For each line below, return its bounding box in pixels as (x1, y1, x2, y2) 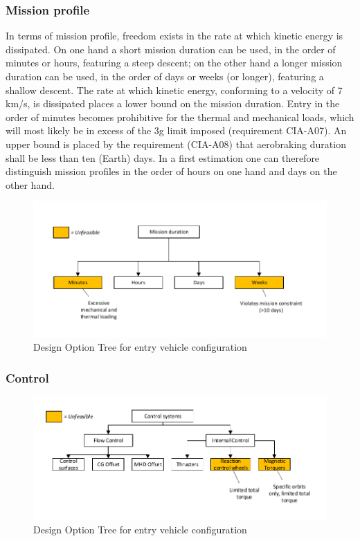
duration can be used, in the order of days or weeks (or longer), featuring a (6, 69, 324, 83)
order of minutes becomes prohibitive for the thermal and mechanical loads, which (6, 109, 354, 124)
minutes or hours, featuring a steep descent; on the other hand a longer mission (6, 55, 343, 70)
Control (6, 369, 49, 386)
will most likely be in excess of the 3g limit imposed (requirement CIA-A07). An (6, 123, 347, 138)
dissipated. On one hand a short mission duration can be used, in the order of (6, 42, 336, 56)
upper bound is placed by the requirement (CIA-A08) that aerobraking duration (6, 136, 346, 151)
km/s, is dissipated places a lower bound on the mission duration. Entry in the (6, 96, 340, 111)
